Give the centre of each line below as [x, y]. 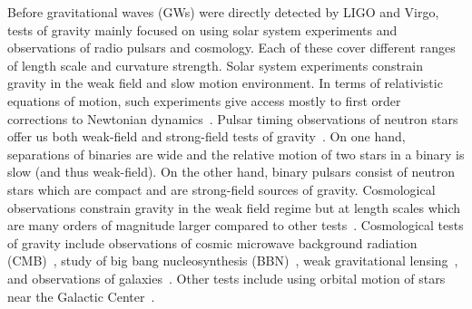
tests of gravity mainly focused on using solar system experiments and [202, 29]
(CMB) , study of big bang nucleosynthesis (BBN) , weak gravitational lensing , [233, 261]
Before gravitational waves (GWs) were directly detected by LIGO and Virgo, [223, 12]
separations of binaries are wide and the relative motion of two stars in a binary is [236, 154]
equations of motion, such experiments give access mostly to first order [204, 100]
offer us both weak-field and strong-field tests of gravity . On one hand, [206, 136]
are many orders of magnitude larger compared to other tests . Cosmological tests [236, 225]
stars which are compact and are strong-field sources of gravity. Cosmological [221, 189]
